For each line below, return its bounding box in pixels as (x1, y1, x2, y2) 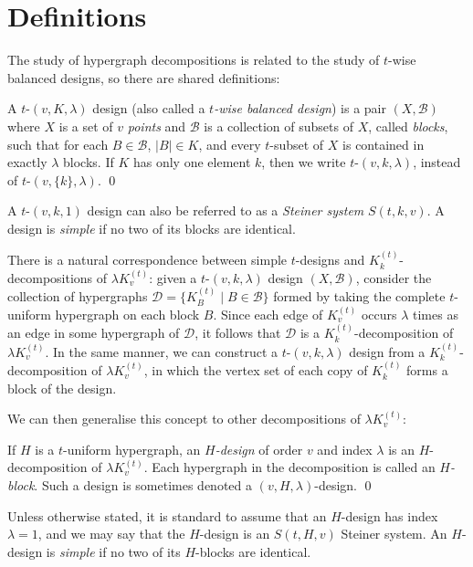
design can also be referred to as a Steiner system (87, 201, 364, 220)
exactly (7, 152, 47, 172)
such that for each (7, 134, 109, 153)
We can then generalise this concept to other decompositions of (7, 409, 361, 428)
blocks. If (63, 152, 114, 172)
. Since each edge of (213, 304, 323, 323)
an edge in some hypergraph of (7, 323, 180, 342)
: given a (149, 268, 197, 287)
